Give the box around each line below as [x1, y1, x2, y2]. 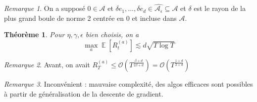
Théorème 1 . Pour [4, 29, 65, 40]
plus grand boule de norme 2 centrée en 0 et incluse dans [4, 12, 177, 23]
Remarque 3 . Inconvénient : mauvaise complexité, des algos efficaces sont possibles [4, 79, 253, 89]
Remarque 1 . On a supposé [4, 3, 85, 13]
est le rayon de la [194, 3, 246, 13]
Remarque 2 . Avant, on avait [4, 59, 90, 69]
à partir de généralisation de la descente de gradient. [4, 88, 163, 99]
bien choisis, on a [85, 29, 139, 40]
